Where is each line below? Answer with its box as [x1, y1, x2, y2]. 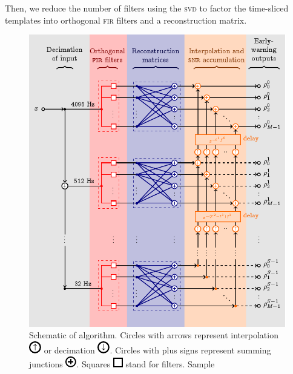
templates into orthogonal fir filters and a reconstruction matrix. [5, 13, 247, 26]
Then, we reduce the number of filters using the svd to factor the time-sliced [5, 2, 289, 14]
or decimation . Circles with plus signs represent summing [44, 344, 271, 356]
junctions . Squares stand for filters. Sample [29, 357, 215, 370]
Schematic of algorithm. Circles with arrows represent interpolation [29, 329, 278, 341]
